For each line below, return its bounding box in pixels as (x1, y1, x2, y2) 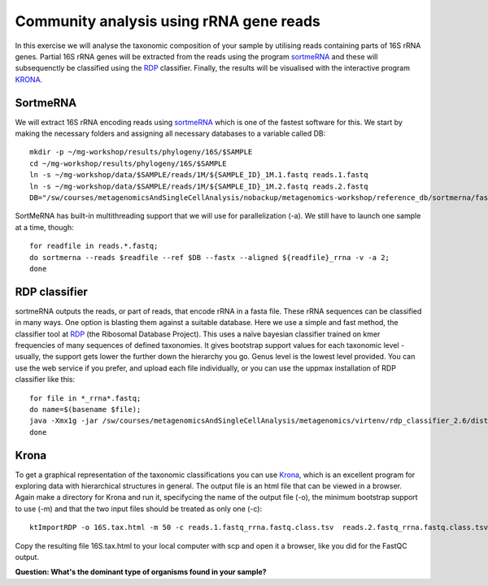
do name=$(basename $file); (29, 405, 142, 414)
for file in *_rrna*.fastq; (29, 393, 142, 402)
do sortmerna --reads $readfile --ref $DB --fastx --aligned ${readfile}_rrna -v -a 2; (29, 253, 390, 262)
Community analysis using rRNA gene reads (15, 12, 320, 30)
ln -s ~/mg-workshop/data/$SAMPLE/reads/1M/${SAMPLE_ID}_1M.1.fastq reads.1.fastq (29, 171, 368, 180)
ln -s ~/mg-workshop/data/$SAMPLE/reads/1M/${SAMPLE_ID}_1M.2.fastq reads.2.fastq (29, 181, 368, 191)
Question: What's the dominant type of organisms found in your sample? (15, 567, 268, 577)
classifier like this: (15, 375, 76, 384)
